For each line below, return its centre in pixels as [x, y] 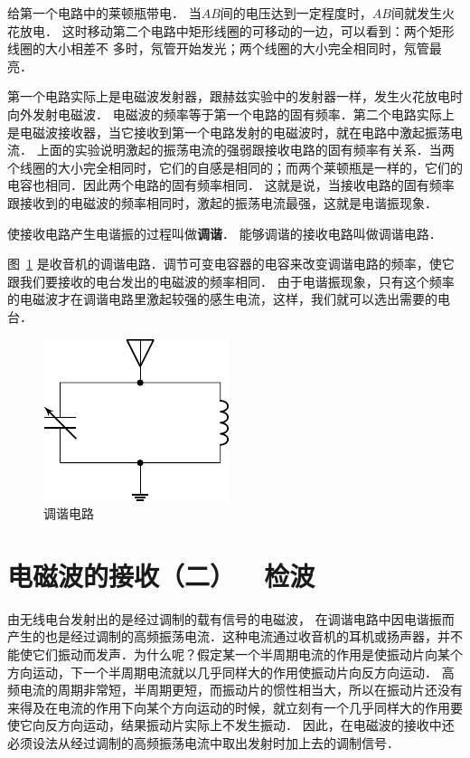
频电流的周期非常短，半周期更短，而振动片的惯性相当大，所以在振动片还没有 [235, 690]
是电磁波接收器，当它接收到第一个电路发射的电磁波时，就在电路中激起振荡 [229, 132]
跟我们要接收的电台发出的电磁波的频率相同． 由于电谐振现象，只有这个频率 [231, 281]
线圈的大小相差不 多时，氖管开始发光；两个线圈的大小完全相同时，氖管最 [225, 48]
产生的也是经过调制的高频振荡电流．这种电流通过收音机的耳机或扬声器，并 [229, 636]
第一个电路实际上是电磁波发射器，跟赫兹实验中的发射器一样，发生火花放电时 [235, 96]
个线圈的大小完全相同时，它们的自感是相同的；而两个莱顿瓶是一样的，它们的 [235, 167]
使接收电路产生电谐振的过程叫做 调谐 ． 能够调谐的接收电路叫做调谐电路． [225, 233]
